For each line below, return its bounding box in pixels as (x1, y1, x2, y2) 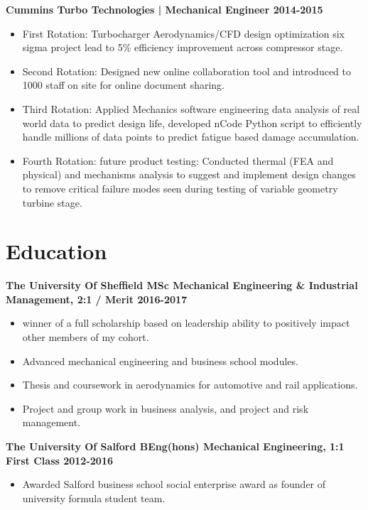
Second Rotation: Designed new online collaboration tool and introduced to (22, 63, 352, 78)
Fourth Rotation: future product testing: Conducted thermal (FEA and (22, 153, 334, 168)
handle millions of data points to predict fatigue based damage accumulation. (22, 129, 359, 144)
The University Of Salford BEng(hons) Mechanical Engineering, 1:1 (6, 439, 345, 453)
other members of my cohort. (22, 330, 149, 344)
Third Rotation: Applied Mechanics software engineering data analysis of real (22, 101, 360, 116)
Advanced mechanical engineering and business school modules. (22, 353, 298, 368)
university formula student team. (22, 490, 166, 505)
